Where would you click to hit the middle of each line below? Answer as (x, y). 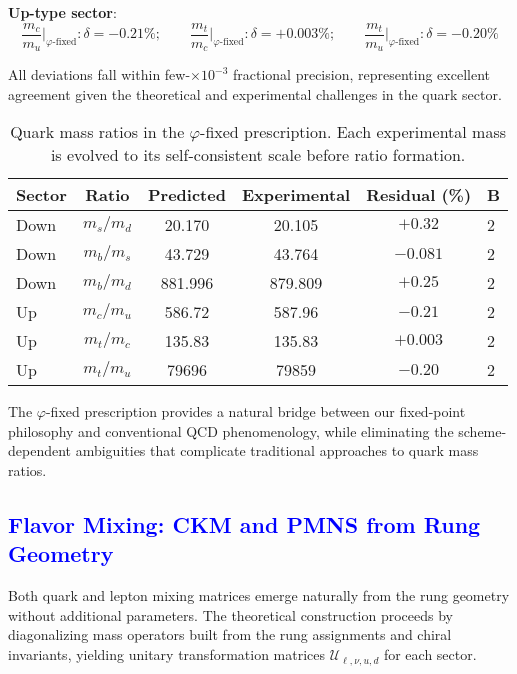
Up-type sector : (62, 12)
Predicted (186, 195)
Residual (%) (419, 195)
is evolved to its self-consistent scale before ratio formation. (258, 155)
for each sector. (430, 654)
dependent (40, 450)
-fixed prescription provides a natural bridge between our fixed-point (255, 411)
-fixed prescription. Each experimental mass (353, 132)
